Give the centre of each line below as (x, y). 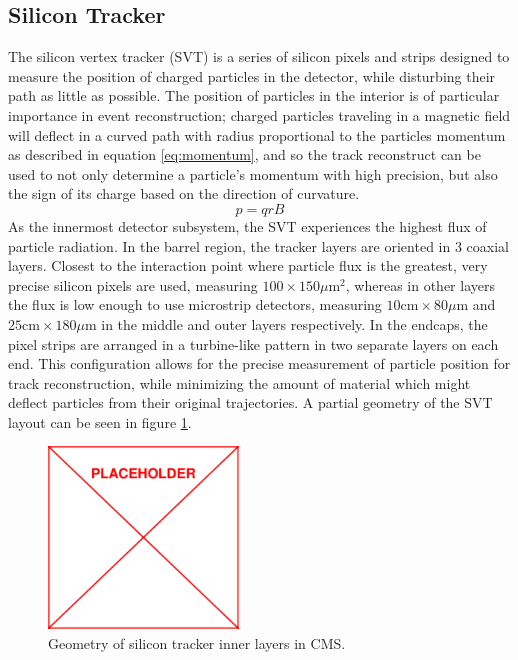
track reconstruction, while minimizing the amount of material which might (239, 382)
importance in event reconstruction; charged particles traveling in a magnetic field (259, 114)
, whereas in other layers (420, 284)
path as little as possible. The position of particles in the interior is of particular (254, 95)
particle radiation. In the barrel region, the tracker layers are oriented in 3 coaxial (258, 245)
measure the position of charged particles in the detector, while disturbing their (252, 75)
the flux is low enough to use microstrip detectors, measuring (195, 304)
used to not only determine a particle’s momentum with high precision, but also (253, 173)
